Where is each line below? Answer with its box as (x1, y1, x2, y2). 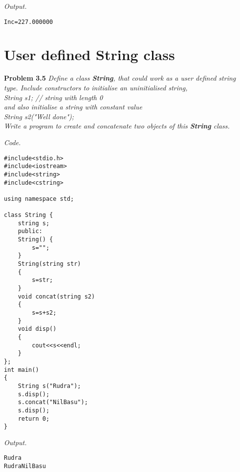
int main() (4, 366, 39, 373)
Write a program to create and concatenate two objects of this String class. (4, 121, 230, 131)
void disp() (18, 325, 57, 333)
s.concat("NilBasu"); (18, 399, 88, 406)
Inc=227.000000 (4, 18, 53, 25)
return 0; (18, 415, 50, 422)
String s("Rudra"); (18, 382, 81, 389)
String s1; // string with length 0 (4, 92, 103, 102)
